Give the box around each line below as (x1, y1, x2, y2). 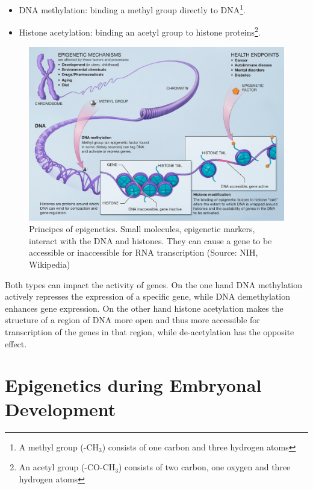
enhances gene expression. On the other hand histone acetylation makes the (5, 301, 284, 314)
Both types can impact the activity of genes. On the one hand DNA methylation (5, 278, 303, 291)
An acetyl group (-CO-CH (19, 461, 116, 473)
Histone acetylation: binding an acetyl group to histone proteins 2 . (19, 24, 261, 38)
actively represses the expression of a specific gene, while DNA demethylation (5, 290, 290, 303)
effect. (5, 337, 27, 350)
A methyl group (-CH (19, 440, 99, 453)
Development (5, 396, 116, 421)
